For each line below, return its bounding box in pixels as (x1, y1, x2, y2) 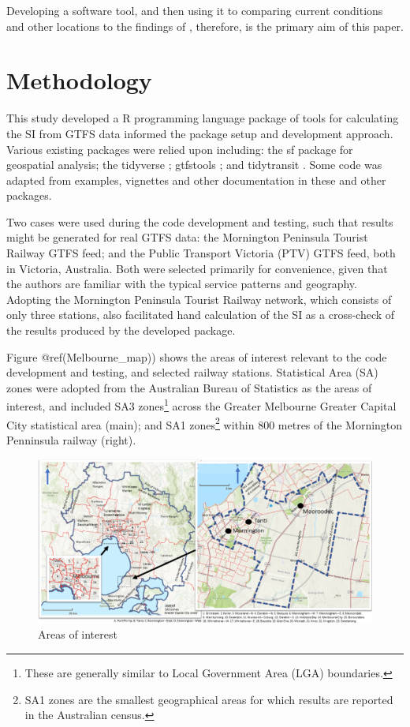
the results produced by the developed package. (6, 322, 236, 339)
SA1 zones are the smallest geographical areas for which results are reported (24, 691, 393, 707)
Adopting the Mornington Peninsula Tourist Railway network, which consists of (6, 290, 392, 307)
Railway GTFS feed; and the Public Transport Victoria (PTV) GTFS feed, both (6, 245, 396, 261)
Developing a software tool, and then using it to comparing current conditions (6, 2, 383, 18)
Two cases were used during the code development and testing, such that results (6, 213, 393, 230)
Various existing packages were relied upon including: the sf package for (6, 141, 353, 157)
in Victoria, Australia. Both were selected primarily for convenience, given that (6, 260, 388, 276)
